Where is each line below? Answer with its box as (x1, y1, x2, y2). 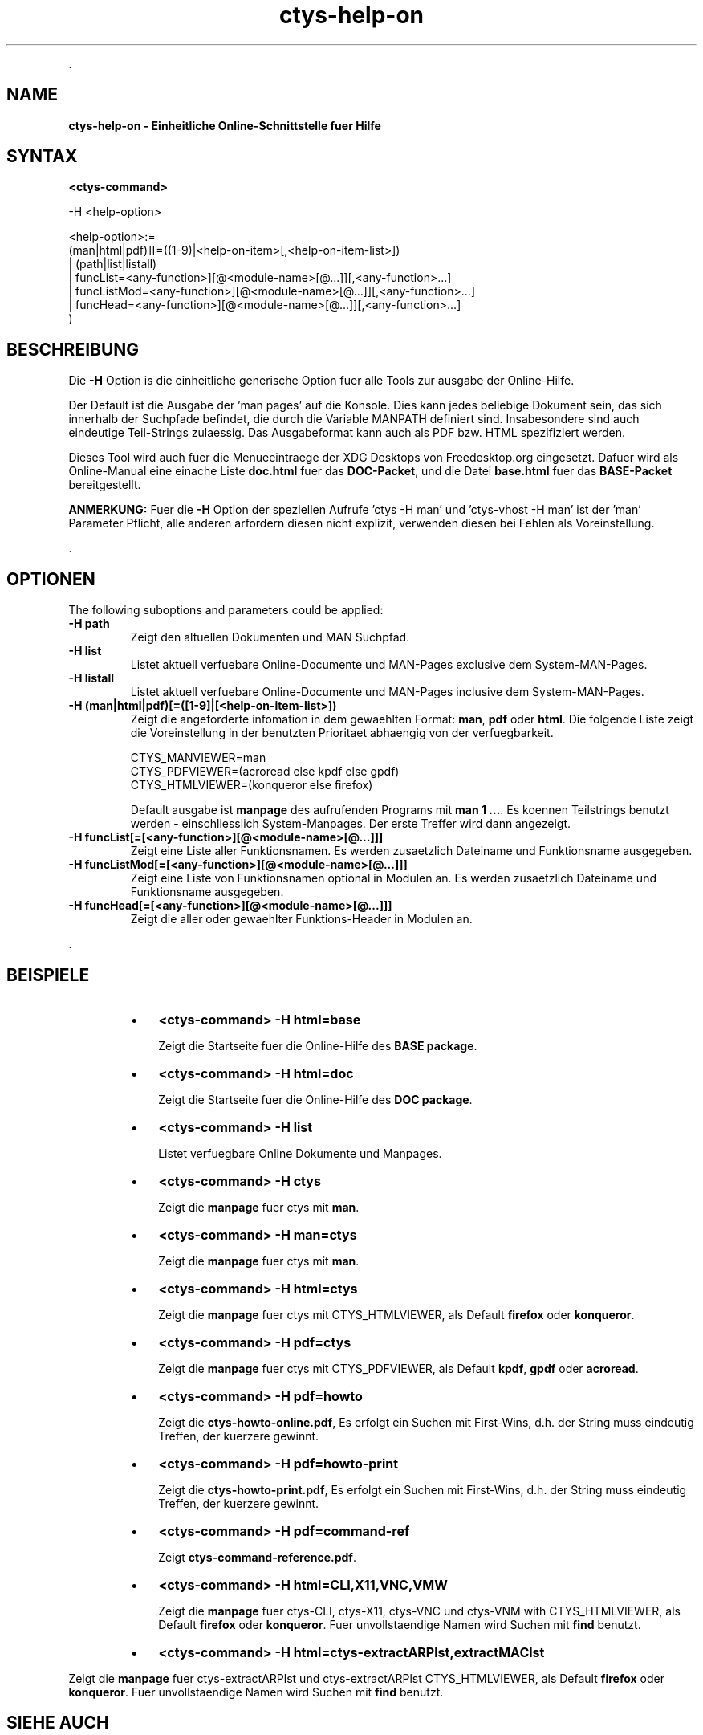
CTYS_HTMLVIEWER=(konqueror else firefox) (130, 778, 373, 792)
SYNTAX (6, 146, 78, 167)
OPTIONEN (6, 568, 95, 589)
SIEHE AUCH (6, 1713, 109, 1733)
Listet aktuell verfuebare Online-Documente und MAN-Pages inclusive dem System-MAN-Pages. (130, 685, 644, 699)
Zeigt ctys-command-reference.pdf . (158, 1550, 356, 1564)
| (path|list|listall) (68, 257, 157, 271)
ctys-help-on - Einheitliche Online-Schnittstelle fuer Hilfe (68, 118, 381, 132)
